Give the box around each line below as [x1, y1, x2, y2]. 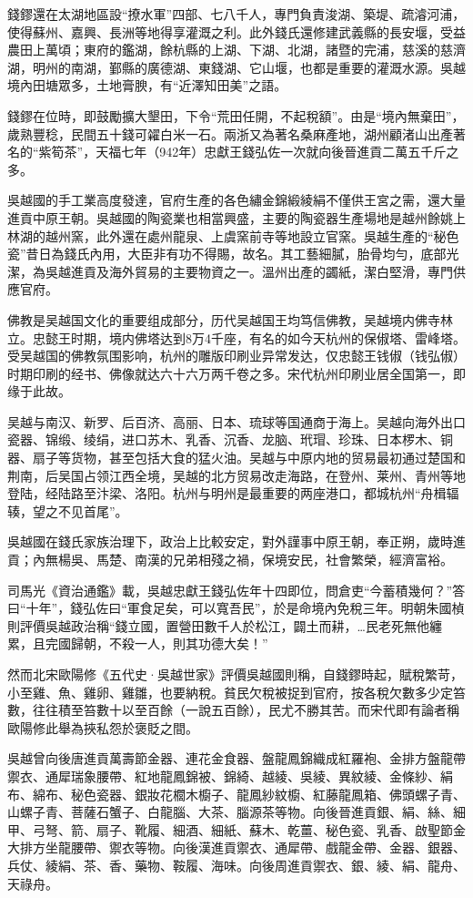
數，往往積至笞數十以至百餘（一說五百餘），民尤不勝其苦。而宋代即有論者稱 [7, 700, 459, 719]
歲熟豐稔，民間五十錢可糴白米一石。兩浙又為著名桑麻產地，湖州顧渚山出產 [7, 124, 453, 143]
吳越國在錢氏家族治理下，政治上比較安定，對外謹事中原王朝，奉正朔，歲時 [7, 532, 453, 551]
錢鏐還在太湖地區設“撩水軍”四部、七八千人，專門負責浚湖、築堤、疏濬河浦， [7, 5, 466, 23]
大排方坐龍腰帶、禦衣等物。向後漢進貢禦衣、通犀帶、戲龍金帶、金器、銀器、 [7, 838, 466, 857]
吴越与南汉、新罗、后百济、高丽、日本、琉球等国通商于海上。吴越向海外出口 [7, 412, 466, 431]
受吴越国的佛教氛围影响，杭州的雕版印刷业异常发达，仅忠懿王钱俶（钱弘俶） [7, 346, 466, 365]
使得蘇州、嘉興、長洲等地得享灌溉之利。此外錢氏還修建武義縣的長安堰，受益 [7, 22, 466, 41]
